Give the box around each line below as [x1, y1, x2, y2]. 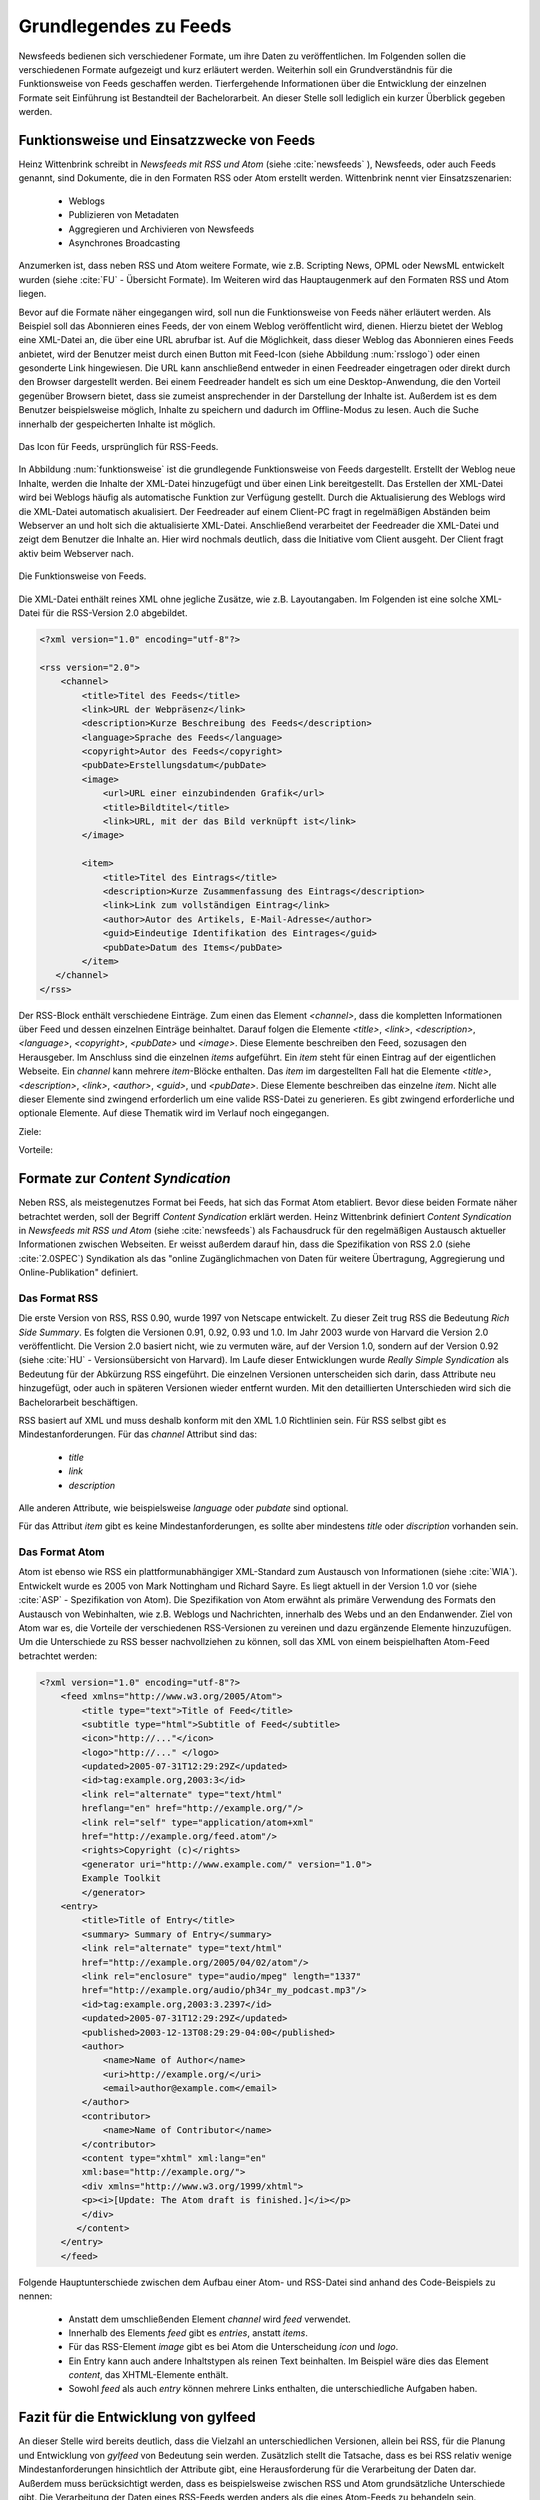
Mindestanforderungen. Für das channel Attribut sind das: [18, 1428, 257, 1440]
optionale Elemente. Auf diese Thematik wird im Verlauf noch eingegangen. [18, 1107, 330, 1119]
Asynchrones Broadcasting [68, 236, 181, 249]
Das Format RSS [18, 1291, 99, 1305]
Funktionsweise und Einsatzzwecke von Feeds [18, 131, 316, 149]
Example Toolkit [81, 1873, 162, 1884]
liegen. [18, 288, 47, 300]
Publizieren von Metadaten [68, 209, 180, 221]
